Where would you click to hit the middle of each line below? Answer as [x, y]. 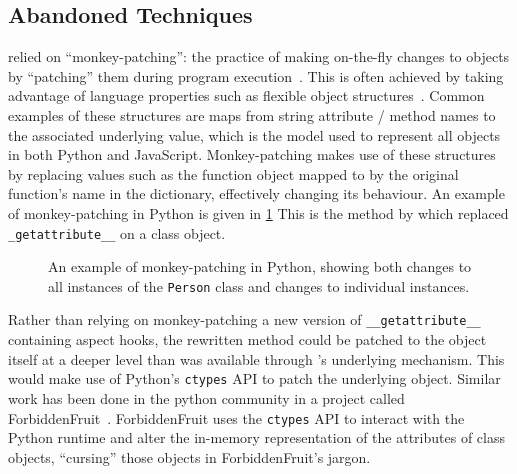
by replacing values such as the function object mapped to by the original [233, 173]
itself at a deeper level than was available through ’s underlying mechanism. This [256, 358]
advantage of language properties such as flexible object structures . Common [246, 95]
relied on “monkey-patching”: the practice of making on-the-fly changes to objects [259, 56]
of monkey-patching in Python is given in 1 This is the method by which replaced [258, 212]
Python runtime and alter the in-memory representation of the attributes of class [256, 437]
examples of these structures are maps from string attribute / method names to [252, 114]
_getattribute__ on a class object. [117, 232]
